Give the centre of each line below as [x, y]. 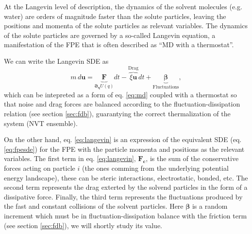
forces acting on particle [40, 168]
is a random [210, 206]
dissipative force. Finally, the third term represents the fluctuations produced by [123, 196]
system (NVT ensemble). [41, 123]
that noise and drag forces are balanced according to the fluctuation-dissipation [122, 104]
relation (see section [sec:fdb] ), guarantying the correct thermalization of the [117, 113]
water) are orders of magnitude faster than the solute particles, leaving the [115, 16]
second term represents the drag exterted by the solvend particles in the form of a [126, 187]
